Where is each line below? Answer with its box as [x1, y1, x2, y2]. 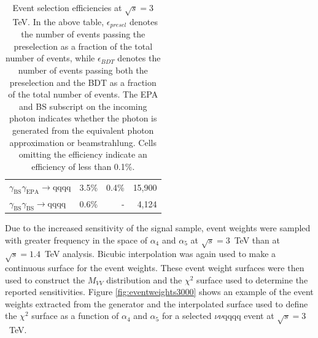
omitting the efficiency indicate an [18, 148, 147, 161]
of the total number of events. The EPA [8, 88, 158, 101]
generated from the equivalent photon [12, 123, 154, 136]
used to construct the [5, 273, 85, 286]
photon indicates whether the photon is [9, 112, 157, 125]
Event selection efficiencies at [12, 1, 122, 13]
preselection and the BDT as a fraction [9, 75, 157, 88]
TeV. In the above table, [12, 15, 104, 28]
